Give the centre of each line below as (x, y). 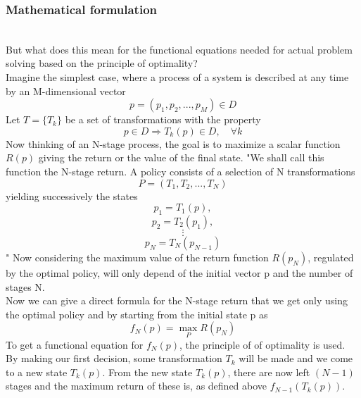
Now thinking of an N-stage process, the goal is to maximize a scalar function (173, 143)
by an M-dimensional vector (66, 91)
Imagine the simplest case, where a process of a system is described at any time (177, 77)
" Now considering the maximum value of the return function (137, 257)
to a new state (37, 372)
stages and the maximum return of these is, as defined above (137, 386)
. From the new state (147, 372)
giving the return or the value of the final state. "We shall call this (181, 157)
